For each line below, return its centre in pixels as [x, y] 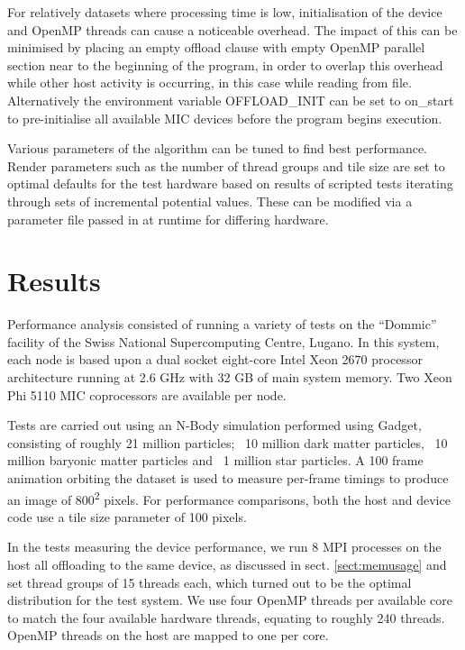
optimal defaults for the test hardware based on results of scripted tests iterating [230, 183]
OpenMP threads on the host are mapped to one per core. [168, 635]
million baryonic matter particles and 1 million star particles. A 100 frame [215, 460]
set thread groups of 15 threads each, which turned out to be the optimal [210, 582]
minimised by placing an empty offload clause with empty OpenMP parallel [216, 47]
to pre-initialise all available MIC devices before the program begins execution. [225, 118]
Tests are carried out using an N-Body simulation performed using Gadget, [214, 425]
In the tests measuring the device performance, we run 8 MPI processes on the [224, 547]
